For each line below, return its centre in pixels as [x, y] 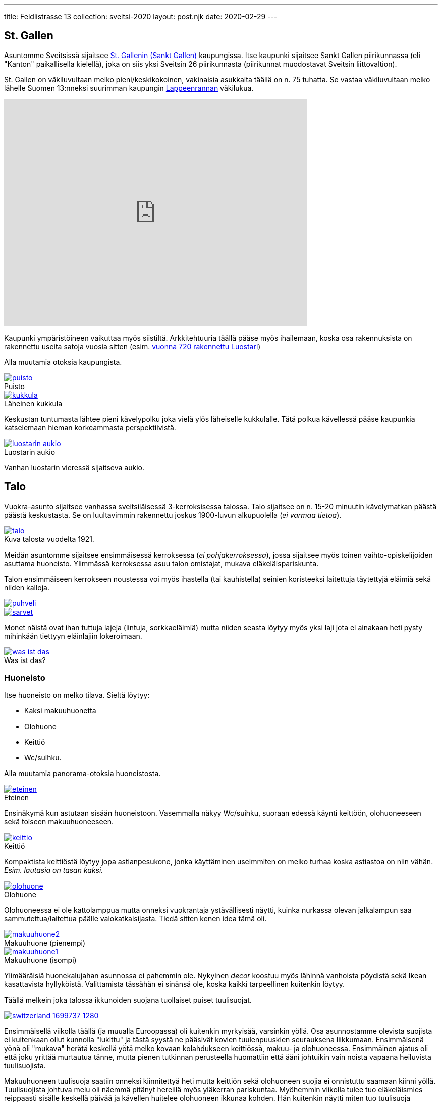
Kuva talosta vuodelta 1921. [49, 539]
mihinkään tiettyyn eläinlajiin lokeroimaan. [73, 636]
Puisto [14, 386]
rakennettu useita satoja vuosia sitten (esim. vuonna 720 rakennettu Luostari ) [132, 346]
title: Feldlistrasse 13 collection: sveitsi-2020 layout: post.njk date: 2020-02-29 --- [141, 16]
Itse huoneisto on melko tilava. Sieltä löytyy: [77, 695]
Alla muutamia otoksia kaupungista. [63, 362]
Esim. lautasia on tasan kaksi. [54, 870]
